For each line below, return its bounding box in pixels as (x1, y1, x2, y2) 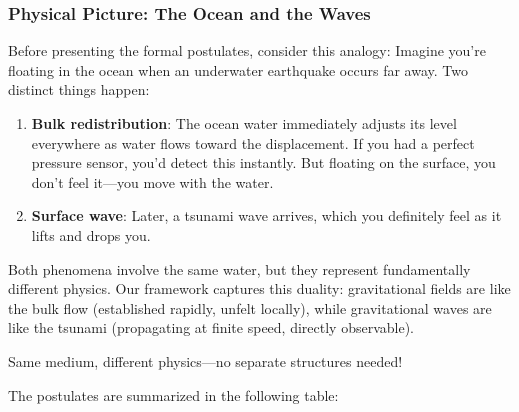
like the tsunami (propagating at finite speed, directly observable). (8, 317, 414, 338)
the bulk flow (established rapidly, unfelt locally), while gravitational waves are (8, 297, 492, 318)
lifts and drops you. (31, 224, 151, 245)
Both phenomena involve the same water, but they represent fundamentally (8, 258, 471, 279)
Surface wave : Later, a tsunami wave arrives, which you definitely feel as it (31, 205, 502, 226)
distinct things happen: (8, 79, 150, 100)
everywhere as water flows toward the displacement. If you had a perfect (31, 132, 475, 153)
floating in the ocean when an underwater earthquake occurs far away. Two (8, 59, 468, 80)
